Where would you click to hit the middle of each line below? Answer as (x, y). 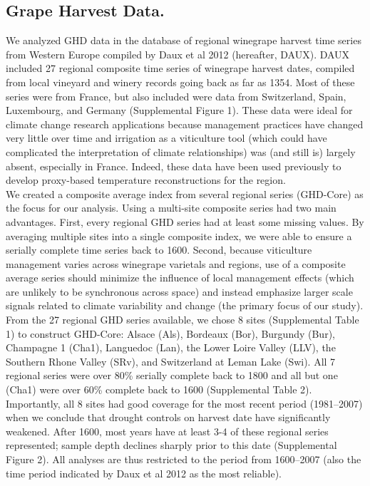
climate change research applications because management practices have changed (185, 124)
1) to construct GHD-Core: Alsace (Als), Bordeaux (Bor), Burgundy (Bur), (170, 333)
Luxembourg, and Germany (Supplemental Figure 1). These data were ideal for (179, 110)
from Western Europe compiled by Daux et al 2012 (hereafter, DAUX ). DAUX (178, 54)
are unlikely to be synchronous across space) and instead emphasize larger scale (179, 291)
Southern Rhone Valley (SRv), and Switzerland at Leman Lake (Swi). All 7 (171, 361)
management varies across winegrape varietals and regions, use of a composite (176, 263)
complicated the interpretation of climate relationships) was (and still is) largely (181, 151)
